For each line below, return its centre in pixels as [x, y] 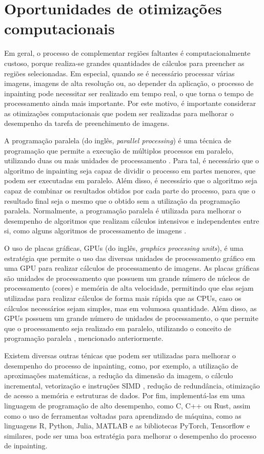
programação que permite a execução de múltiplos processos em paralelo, [119, 150]
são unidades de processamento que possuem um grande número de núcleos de [127, 278]
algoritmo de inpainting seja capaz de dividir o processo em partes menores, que [130, 170]
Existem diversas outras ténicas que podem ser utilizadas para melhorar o [120, 355]
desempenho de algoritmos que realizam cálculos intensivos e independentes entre [132, 220]
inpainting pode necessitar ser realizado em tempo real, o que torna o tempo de [129, 93]
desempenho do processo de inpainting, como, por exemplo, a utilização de [121, 365]
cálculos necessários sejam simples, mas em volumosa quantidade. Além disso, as [130, 308]
